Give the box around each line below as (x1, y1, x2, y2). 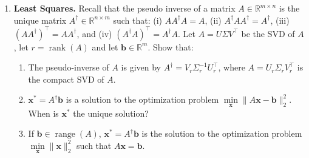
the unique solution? (73, 106, 149, 119)
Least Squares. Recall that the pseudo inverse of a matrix (13, 2, 236, 14)
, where (218, 61, 245, 74)
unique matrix (13, 13, 67, 26)
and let (92, 40, 118, 53)
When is (28, 106, 59, 119)
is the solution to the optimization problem (141, 127, 302, 140)
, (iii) (270, 13, 290, 26)
